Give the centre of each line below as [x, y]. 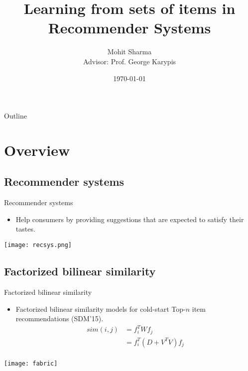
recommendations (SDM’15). [60, 318]
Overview [37, 150]
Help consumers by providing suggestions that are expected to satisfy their [130, 219]
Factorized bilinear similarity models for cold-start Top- [101, 309]
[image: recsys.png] [38, 245]
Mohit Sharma [129, 52]
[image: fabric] [31, 363]
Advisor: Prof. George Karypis [129, 61]
